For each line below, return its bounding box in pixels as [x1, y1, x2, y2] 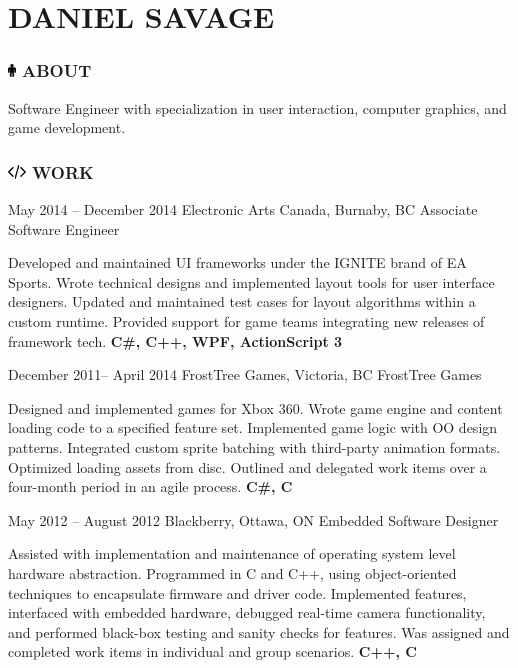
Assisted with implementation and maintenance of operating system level [8, 543, 456, 564]
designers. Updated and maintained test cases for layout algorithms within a [8, 291, 476, 312]
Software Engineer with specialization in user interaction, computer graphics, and [8, 97, 507, 118]
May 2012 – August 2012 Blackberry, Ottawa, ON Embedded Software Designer [8, 509, 499, 530]
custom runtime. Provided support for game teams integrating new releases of [8, 310, 485, 331]
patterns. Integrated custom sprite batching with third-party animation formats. [8, 436, 501, 457]
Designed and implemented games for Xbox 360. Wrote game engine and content [8, 397, 503, 418]
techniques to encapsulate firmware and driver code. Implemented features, [8, 582, 467, 603]
